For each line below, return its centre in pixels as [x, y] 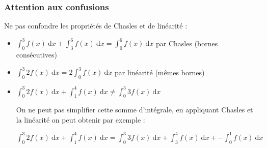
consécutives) [37, 55]
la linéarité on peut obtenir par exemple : [81, 119]
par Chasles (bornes [187, 43]
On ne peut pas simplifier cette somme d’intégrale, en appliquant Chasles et [135, 110]
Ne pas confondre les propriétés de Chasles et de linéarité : [96, 26]
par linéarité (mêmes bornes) [159, 72]
